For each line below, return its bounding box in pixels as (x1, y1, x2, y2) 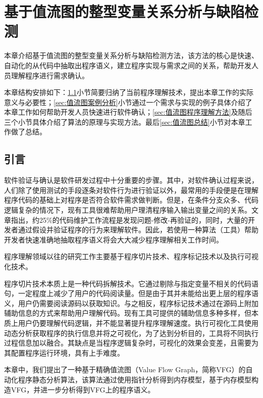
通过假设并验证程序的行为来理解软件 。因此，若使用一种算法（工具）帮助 (18, 224, 258, 235)
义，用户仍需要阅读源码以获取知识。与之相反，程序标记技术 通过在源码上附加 (4, 297, 258, 308)
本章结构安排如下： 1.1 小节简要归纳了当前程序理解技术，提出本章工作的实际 (4, 87, 253, 97)
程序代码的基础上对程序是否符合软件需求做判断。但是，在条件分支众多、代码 (4, 194, 258, 205)
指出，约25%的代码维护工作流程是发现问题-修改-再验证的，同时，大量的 (11, 214, 248, 225)
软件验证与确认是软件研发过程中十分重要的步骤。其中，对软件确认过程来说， (4, 175, 258, 185)
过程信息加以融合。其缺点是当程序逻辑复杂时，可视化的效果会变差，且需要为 (4, 337, 258, 348)
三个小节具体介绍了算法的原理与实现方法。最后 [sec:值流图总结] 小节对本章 (4, 116, 245, 127)
